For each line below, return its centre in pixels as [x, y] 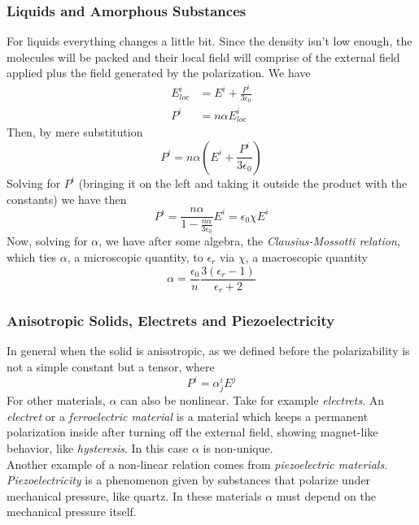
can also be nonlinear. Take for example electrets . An [253, 400]
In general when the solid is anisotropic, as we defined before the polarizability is [208, 351]
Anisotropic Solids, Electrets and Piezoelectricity [171, 321]
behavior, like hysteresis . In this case [98, 447]
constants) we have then [67, 199]
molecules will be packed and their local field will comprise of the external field [203, 56]
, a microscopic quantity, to [135, 257]
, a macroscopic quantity [306, 257]
